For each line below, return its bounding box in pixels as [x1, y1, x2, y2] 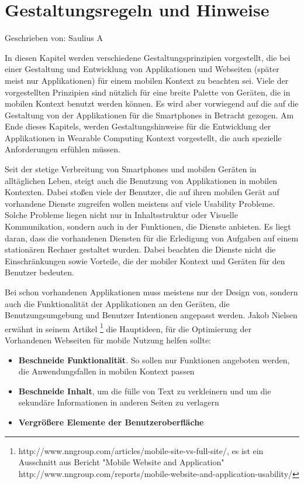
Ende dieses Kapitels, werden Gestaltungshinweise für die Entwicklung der [5, 120, 271, 132]
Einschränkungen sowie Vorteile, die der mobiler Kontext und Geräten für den [5, 254, 285, 267]
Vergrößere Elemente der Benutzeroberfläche [18, 416, 204, 428]
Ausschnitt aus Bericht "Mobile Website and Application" [18, 456, 224, 468]
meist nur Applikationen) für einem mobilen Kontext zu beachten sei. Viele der [5, 74, 289, 86]
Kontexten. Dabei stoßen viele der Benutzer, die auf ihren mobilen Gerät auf [5, 186, 279, 198]
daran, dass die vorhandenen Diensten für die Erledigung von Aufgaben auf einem [5, 231, 299, 244]
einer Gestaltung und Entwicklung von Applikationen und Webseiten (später [5, 63, 279, 75]
